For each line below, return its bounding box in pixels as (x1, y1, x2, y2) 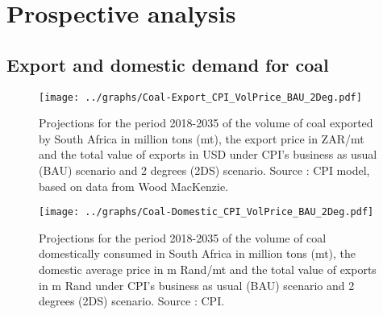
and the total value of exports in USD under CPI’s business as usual (39, 146, 377, 163)
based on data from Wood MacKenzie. (39, 177, 229, 194)
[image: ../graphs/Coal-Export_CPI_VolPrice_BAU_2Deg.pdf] (39, 91, 362, 103)
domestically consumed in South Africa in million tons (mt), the (39, 245, 356, 262)
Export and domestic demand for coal (6, 52, 329, 77)
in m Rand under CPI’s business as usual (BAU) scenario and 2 (39, 276, 355, 293)
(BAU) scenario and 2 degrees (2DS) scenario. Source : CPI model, (39, 162, 370, 179)
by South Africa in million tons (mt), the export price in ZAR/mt (39, 130, 364, 147)
